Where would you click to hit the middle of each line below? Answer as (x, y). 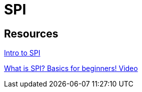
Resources (31, 33)
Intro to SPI (22, 53)
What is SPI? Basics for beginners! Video (71, 68)
